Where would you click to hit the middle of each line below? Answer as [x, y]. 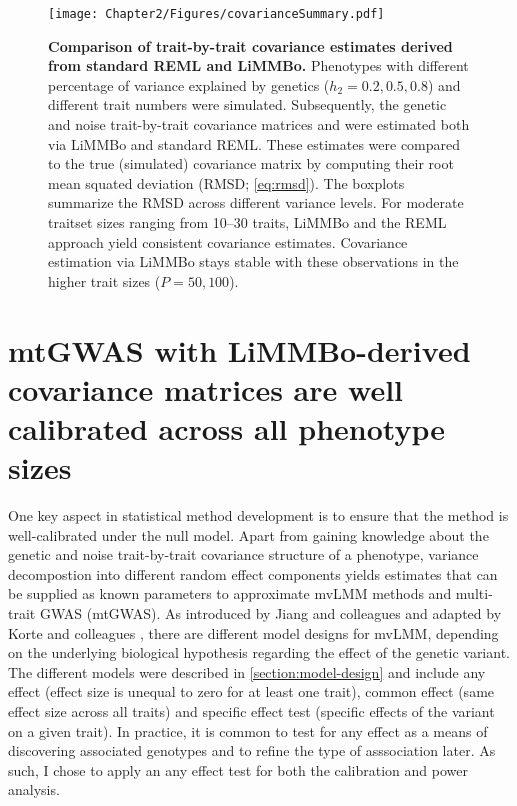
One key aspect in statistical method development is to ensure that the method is [258, 515]
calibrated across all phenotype [226, 427]
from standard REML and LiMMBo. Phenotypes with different [258, 65]
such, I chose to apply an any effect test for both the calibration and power [238, 769]
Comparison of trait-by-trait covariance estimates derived [250, 45]
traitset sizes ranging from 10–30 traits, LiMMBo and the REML [247, 222]
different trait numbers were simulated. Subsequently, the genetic [247, 104]
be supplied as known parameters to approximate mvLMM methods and [230, 593]
